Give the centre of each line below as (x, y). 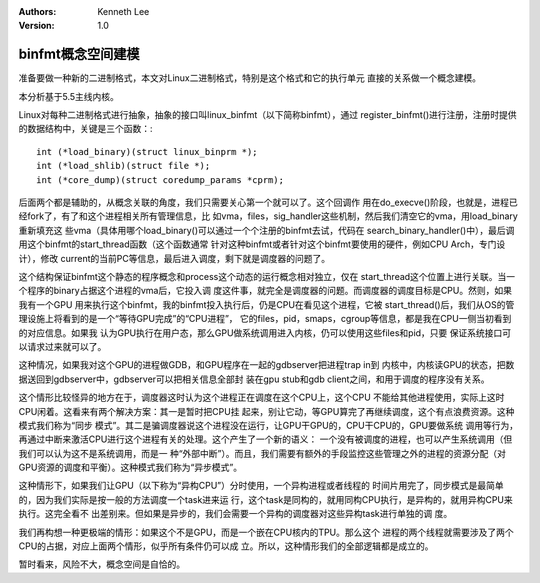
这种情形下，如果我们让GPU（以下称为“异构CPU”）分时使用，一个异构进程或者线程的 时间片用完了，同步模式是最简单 (261, 486)
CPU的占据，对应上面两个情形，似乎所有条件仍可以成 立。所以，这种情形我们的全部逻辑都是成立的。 (226, 546)
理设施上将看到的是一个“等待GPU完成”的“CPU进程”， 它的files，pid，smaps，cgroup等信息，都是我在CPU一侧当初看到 (265, 319)
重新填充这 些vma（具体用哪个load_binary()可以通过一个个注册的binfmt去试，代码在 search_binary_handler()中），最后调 (266, 230)
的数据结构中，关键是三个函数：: (86, 129)
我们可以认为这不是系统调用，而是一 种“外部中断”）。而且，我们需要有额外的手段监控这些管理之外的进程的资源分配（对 (262, 453)
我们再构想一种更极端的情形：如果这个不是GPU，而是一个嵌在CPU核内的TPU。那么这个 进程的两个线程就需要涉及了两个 (266, 532)
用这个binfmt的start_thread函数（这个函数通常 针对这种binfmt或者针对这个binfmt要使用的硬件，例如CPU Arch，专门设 (262, 244)
